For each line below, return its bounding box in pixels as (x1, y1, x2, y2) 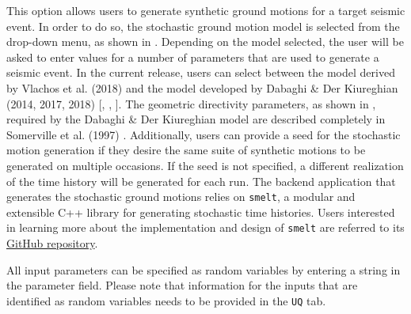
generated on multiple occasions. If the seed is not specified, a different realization (6, 157, 404, 173)
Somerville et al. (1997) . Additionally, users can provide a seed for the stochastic (6, 126, 401, 142)
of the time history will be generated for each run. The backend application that (6, 172, 396, 189)
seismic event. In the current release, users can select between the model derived (6, 64, 395, 81)
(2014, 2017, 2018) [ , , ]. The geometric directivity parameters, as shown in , (6, 95, 376, 112)
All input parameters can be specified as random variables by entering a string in (6, 261, 401, 278)
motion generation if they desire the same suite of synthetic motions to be (6, 142, 366, 158)
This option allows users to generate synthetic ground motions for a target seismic (6, 2, 405, 18)
